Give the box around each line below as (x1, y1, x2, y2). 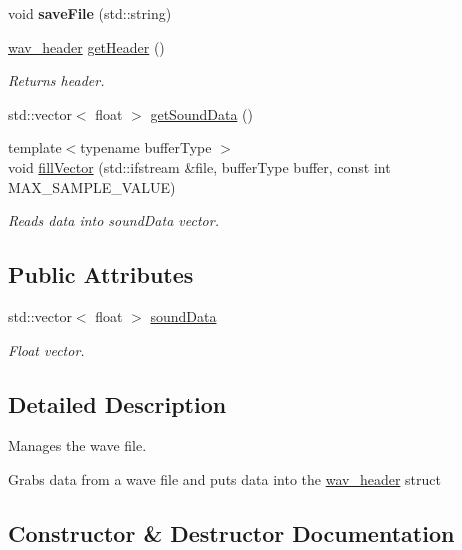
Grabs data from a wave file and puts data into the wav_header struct (8, 468, 441, 489)
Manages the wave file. (8, 435, 147, 456)
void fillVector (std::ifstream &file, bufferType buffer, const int (8, 156, 391, 177)
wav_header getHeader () (8, 36, 165, 57)
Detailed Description (8, 388, 227, 419)
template (8, 137, 62, 158)
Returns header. (8, 70, 105, 91)
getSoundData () (150, 103, 253, 124)
